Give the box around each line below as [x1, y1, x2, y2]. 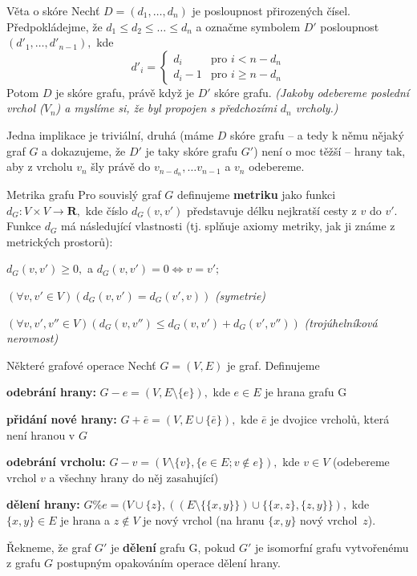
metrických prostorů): [6, 233, 113, 249]
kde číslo [85, 201, 128, 218]
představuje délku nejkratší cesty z [186, 201, 357, 218]
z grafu [6, 554, 41, 571]
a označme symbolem [196, 18, 301, 34]
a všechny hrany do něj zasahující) [49, 469, 219, 485]
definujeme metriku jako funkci [177, 186, 336, 203]
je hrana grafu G [265, 383, 347, 400]
